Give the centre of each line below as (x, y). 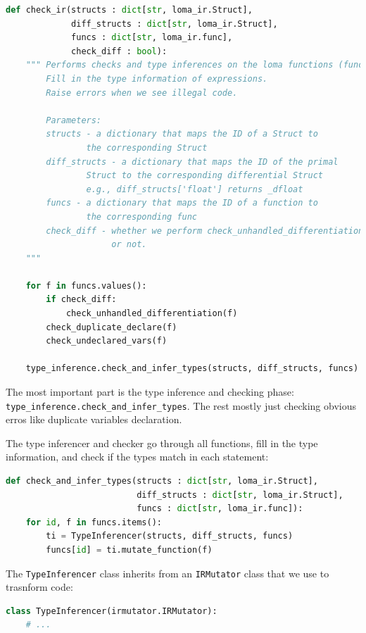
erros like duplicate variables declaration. (94, 419)
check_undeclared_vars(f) (107, 341)
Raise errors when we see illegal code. (142, 93)
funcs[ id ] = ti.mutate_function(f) (129, 550)
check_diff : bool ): (119, 51)
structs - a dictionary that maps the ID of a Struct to (182, 134)
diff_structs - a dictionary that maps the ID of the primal (192, 162)
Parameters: (74, 120)
